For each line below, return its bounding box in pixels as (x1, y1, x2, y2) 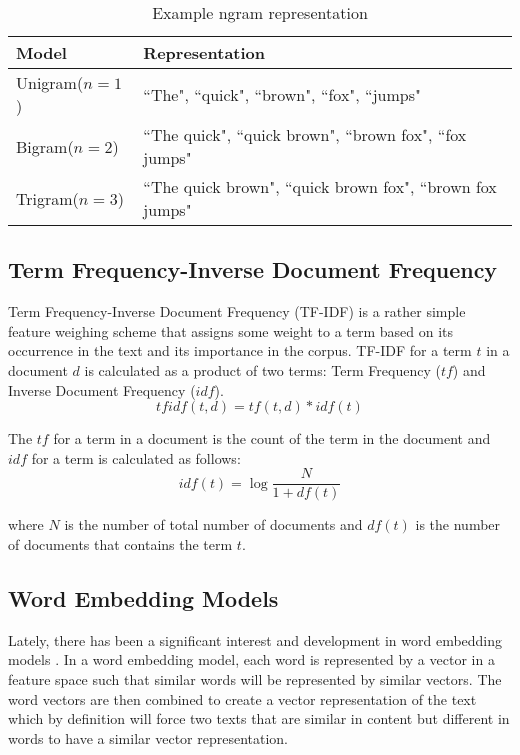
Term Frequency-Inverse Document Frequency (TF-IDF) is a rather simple (8, 301, 466, 322)
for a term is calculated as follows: (31, 447, 241, 468)
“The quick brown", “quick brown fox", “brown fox (143, 175, 497, 198)
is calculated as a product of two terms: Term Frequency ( (84, 359, 441, 380)
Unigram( (16, 71, 84, 94)
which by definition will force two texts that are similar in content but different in (8, 708, 510, 729)
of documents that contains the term (8, 534, 233, 555)
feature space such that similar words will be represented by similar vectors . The (8, 669, 502, 689)
